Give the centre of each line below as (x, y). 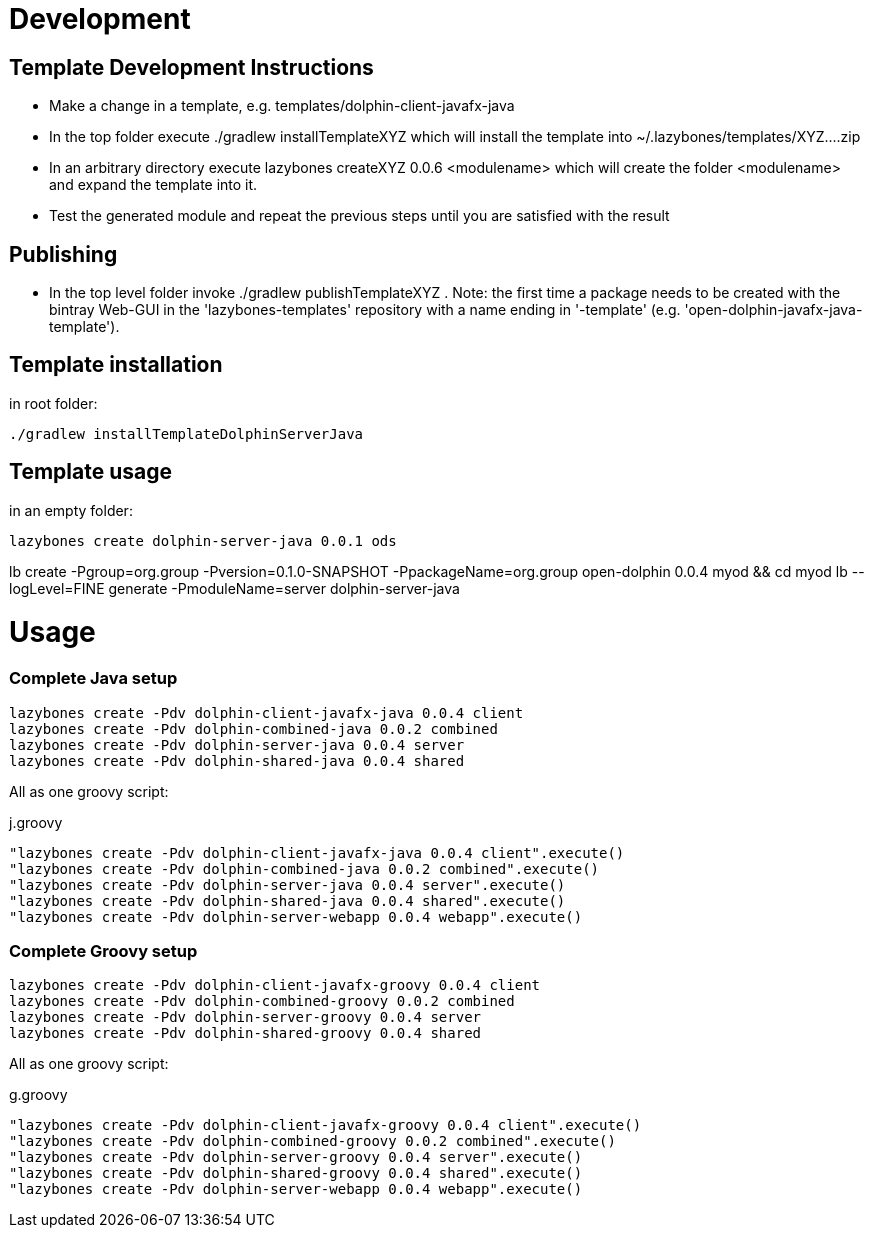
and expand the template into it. (153, 185)
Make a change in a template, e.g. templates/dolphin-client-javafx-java (282, 106)
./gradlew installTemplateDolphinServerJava (186, 433)
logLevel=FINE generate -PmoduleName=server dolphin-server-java (234, 588)
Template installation (116, 365)
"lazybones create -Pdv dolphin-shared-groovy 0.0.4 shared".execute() (296, 1173)
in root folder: (53, 403)
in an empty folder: (71, 510)
